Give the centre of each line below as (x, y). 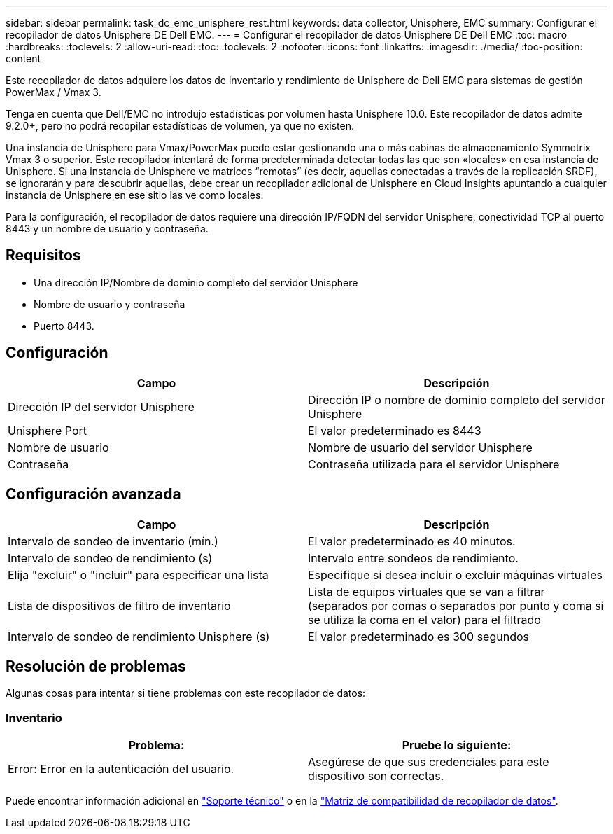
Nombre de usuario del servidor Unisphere (420, 447)
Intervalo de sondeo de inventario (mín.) (113, 541)
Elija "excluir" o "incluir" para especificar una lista (138, 575)
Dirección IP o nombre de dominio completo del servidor (457, 399)
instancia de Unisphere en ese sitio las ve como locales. (135, 195)
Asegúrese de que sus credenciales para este (429, 762)
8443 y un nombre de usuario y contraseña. (107, 229)
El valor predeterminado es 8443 (395, 430)
